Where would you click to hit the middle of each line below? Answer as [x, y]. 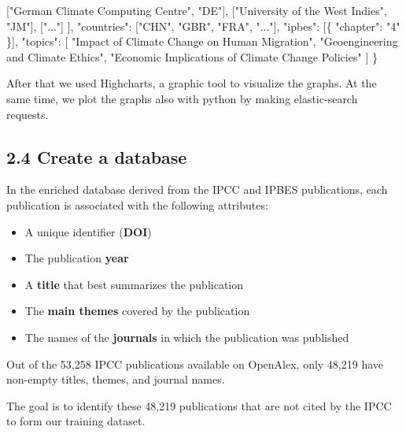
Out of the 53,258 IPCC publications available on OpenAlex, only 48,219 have [195, 364]
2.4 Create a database [97, 156]
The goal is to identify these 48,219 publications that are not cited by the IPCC [199, 405]
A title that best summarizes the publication [134, 284]
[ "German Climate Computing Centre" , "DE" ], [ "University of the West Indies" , [197, 10]
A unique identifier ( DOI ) [88, 231]
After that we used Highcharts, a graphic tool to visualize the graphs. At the [192, 83]
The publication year [77, 258]
